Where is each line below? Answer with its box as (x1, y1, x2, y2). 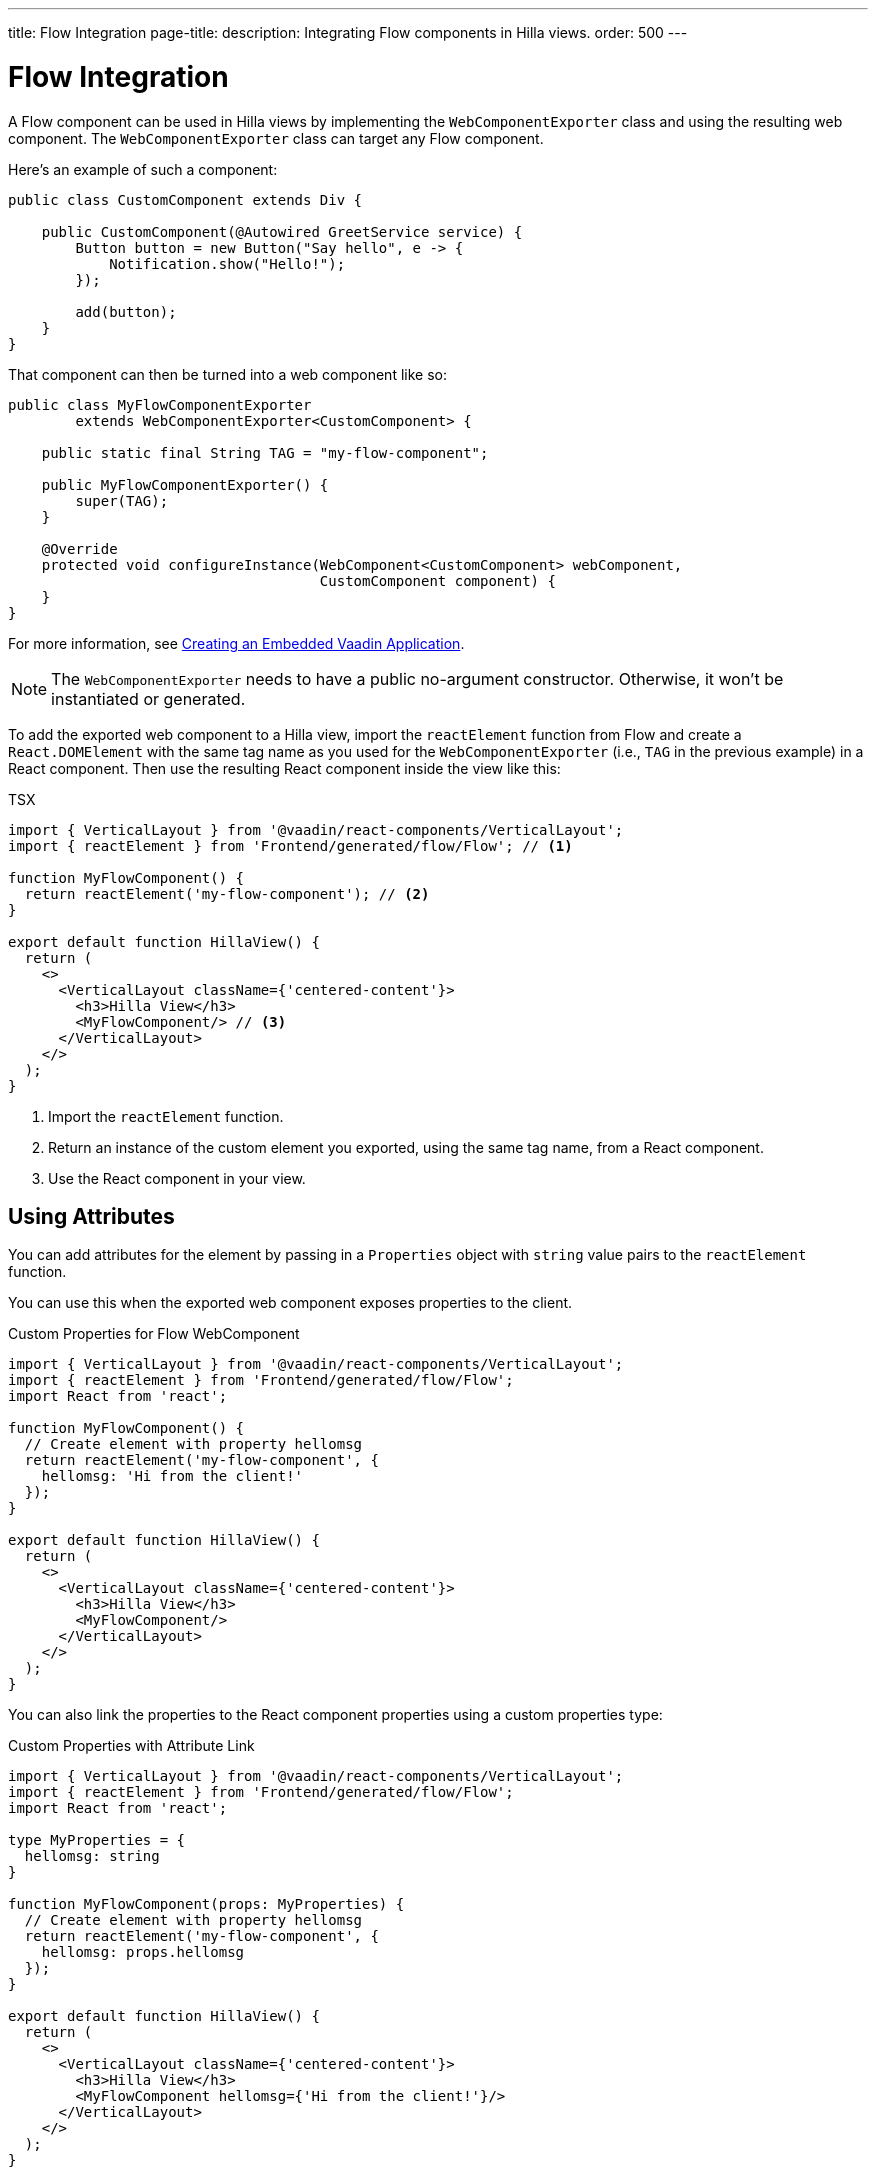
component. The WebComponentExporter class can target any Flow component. (8, 129, 544, 147)
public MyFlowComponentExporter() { (41, 476, 329, 493)
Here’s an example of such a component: (8, 160, 278, 178)
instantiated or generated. (51, 688, 246, 709)
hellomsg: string (24, 1848, 160, 1865)
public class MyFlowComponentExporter (8, 396, 312, 413)
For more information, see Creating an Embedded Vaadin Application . (8, 634, 465, 652)
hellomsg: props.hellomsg (41, 1944, 245, 1961)
